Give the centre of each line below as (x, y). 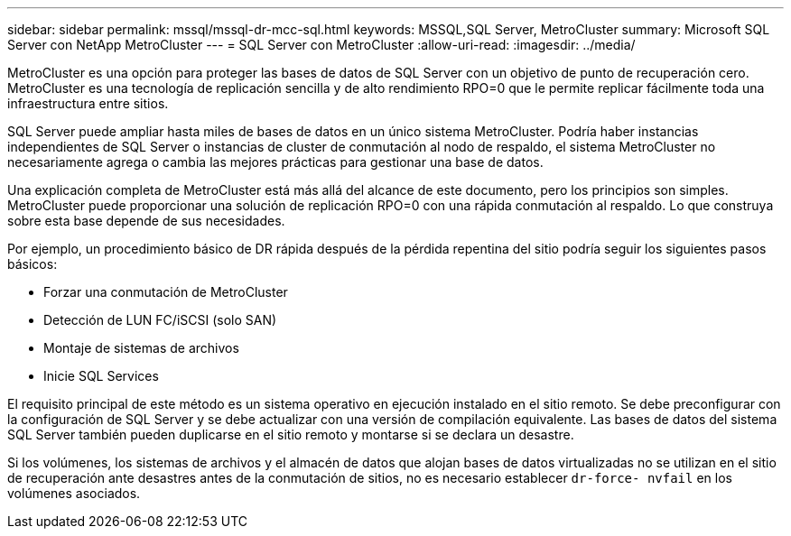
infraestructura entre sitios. (88, 103)
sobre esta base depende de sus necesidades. (146, 221)
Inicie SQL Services (101, 376)
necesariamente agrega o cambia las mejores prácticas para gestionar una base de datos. (275, 162)
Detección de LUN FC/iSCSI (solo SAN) (160, 320)
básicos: (33, 264)
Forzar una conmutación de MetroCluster (166, 292)
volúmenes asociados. (74, 493)
